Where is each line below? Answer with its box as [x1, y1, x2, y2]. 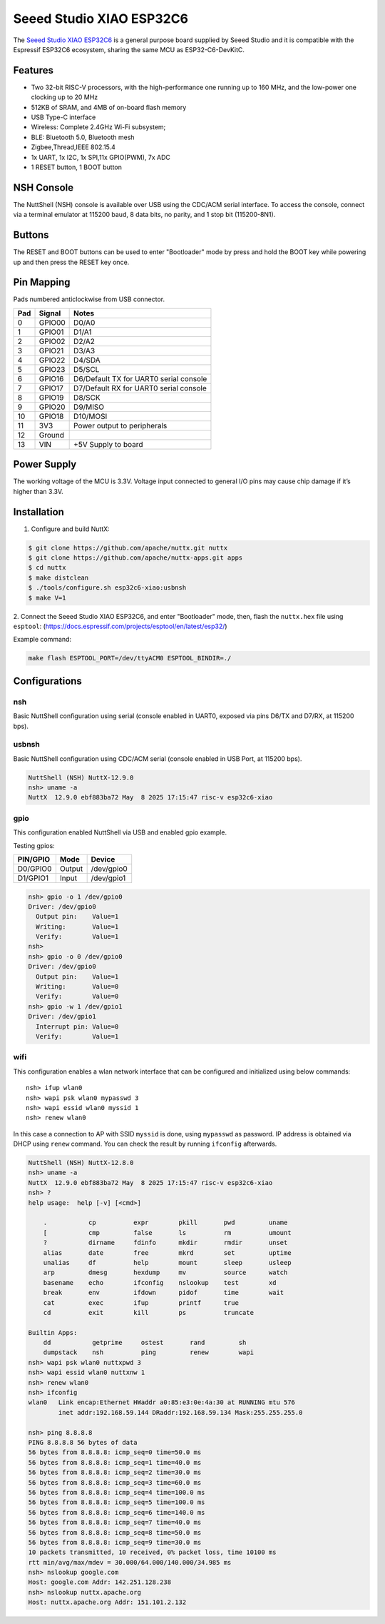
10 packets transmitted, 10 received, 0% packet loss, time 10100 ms [28, 1548, 277, 1556]
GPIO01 [38, 327, 64, 337]
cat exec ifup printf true [43, 1298, 239, 1306]
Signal [38, 308, 61, 318]
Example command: [13, 635, 71, 644]
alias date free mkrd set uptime [43, 1249, 292, 1256]
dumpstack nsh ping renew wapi [43, 1348, 255, 1356]
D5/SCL [73, 364, 100, 374]
